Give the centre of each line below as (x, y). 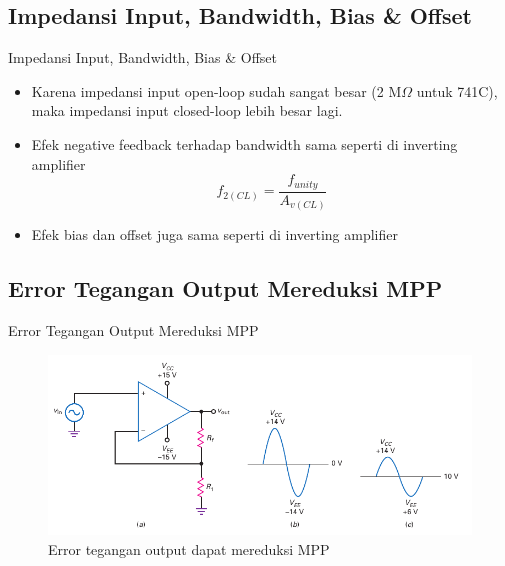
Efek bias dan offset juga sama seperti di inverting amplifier (214, 234)
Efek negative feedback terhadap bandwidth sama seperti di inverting (244, 143)
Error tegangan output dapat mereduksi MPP (189, 549)
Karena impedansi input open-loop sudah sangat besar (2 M (216, 90)
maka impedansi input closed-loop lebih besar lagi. (187, 110)
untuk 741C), (457, 90)
